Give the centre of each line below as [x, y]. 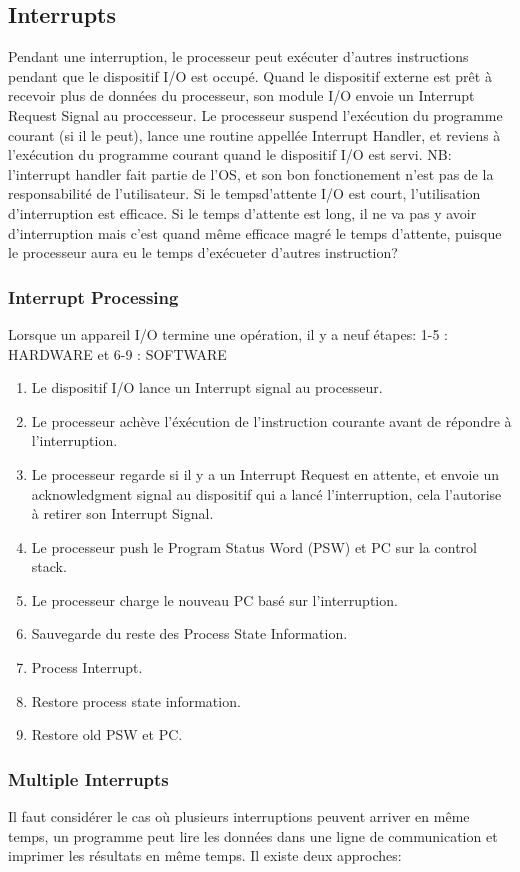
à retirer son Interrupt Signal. [122, 513]
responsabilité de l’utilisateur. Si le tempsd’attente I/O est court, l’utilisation [244, 193]
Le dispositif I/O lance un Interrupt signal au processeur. [207, 387]
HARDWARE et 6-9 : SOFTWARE [117, 353]
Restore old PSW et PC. [107, 734]
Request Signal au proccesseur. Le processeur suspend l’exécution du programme [255, 114]
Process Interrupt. [87, 667]
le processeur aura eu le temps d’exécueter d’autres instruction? [203, 252]
